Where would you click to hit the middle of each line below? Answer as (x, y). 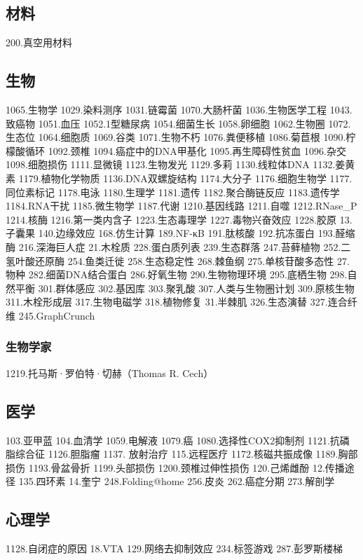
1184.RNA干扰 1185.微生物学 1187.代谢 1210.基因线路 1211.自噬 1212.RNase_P (181, 206)
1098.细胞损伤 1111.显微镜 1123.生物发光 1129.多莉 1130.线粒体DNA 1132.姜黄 (180, 164)
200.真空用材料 (39, 42)
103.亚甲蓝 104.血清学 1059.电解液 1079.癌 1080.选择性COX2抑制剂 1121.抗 (173, 440)
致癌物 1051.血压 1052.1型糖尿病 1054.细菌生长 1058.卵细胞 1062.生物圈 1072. (178, 123)
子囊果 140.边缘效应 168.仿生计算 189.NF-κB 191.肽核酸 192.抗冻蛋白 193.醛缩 (180, 233)
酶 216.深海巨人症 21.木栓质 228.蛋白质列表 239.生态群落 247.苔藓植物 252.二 (178, 246)
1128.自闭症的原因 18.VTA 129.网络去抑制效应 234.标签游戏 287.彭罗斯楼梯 (174, 548)
